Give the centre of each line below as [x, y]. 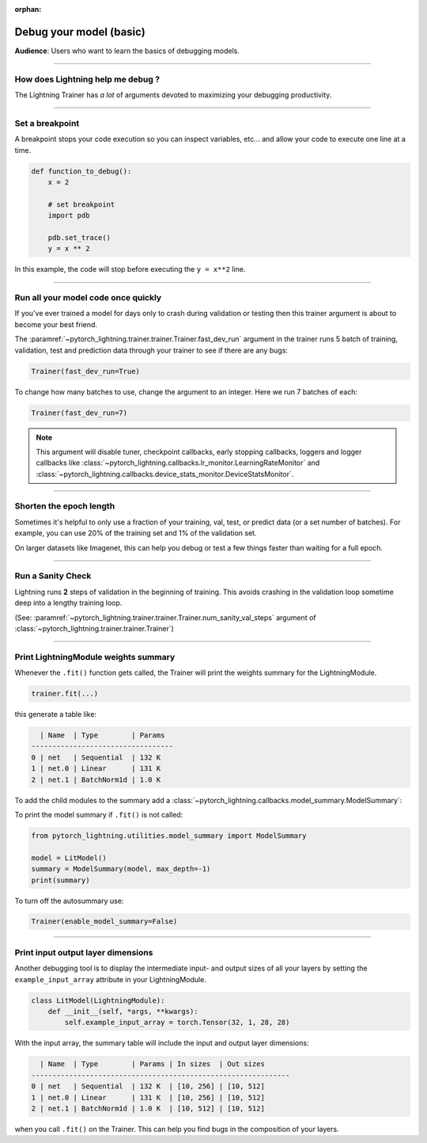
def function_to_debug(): [81, 171]
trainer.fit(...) [65, 694]
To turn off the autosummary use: [69, 901]
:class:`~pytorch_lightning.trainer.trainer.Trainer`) [94, 628]
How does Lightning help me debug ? [87, 79]
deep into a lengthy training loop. [68, 603]
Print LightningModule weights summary [95, 657]
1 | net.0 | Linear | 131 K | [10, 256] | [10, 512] [148, 1097]
